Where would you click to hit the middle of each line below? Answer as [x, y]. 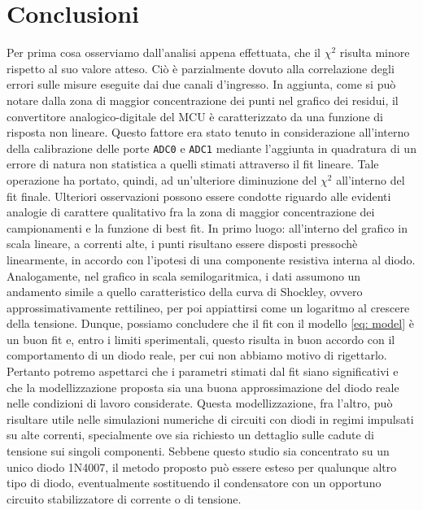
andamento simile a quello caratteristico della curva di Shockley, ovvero [185, 292]
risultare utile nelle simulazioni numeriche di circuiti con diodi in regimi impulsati [210, 418]
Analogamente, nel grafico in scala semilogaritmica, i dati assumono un [184, 275]
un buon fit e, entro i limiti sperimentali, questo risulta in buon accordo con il [201, 339]
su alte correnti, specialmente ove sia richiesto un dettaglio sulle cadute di [190, 435]
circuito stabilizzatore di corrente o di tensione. [124, 498]
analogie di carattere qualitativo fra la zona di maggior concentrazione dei [191, 212]
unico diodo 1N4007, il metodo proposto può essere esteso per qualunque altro [202, 466]
